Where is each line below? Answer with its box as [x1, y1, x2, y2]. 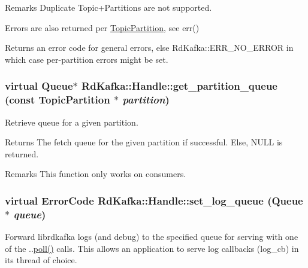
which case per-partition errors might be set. [5, 53, 168, 65]
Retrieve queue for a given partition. [5, 115, 138, 128]
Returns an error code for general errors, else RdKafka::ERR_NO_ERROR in [5, 41, 294, 54]
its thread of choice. [5, 254, 77, 266]
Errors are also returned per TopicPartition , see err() [5, 21, 200, 33]
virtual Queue [5, 78, 73, 93]
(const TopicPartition [5, 92, 110, 107]
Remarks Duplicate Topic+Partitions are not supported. [5, 1, 212, 13]
